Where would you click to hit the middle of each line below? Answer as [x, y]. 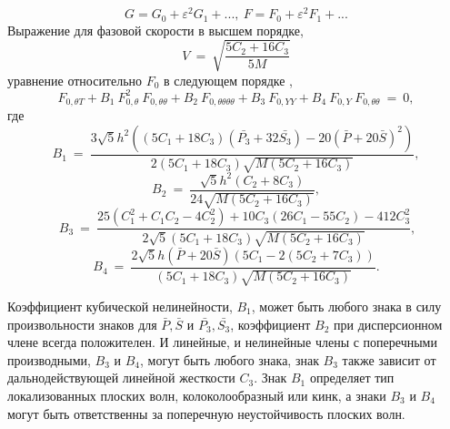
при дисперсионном [388, 324]
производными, [49, 359]
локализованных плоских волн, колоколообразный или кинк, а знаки [197, 395]
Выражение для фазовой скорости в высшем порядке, [155, 30]
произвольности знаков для [82, 324]
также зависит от [389, 359]
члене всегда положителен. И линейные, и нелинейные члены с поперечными [222, 342]
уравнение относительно [75, 80]
